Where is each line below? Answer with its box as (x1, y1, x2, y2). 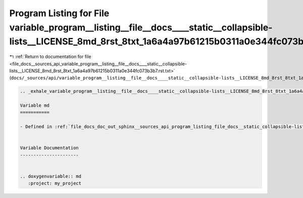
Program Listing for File (9, 8, 110, 19)
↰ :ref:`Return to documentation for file (9, 54, 91, 60)
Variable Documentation (20, 145, 79, 151)
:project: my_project (28, 180, 82, 186)
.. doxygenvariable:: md (20, 173, 82, 179)
